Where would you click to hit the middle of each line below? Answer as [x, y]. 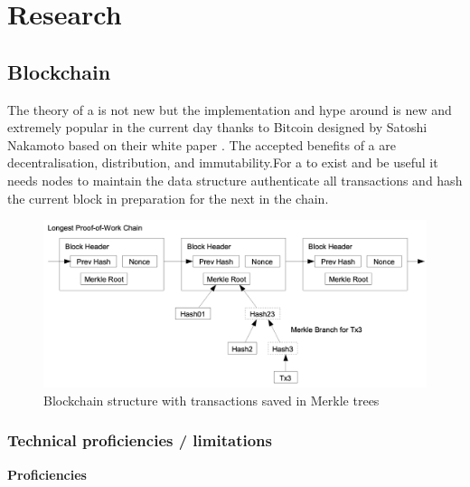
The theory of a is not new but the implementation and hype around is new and [230, 109]
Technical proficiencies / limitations [140, 440]
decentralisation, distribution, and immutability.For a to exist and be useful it [223, 162]
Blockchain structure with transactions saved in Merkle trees [211, 400]
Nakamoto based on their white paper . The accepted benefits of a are [202, 144]
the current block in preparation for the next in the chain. [168, 198]
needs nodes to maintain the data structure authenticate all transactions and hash [235, 180]
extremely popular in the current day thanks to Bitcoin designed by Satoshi [217, 127]
